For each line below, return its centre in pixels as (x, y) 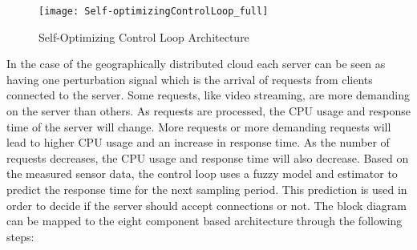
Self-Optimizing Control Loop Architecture (144, 36)
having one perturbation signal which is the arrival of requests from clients (190, 79)
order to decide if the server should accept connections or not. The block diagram (206, 205)
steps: (20, 236)
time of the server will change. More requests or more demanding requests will (199, 126)
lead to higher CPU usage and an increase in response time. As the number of (198, 142)
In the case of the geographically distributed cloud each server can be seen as (196, 64)
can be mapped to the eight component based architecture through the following (204, 221)
